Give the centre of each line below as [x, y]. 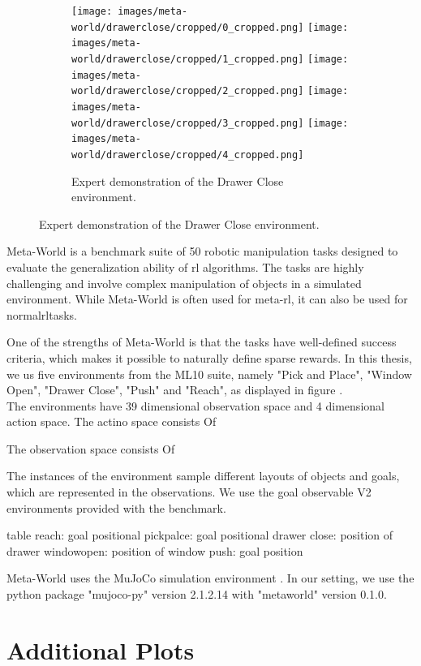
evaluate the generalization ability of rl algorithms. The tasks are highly [185, 266]
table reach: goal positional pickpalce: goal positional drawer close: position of [200, 535]
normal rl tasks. [42, 314]
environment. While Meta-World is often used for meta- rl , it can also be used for [207, 299]
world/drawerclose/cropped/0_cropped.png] [188, 27]
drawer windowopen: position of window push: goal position [155, 550]
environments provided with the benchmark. [116, 507]
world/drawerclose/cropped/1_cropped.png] [188, 59]
